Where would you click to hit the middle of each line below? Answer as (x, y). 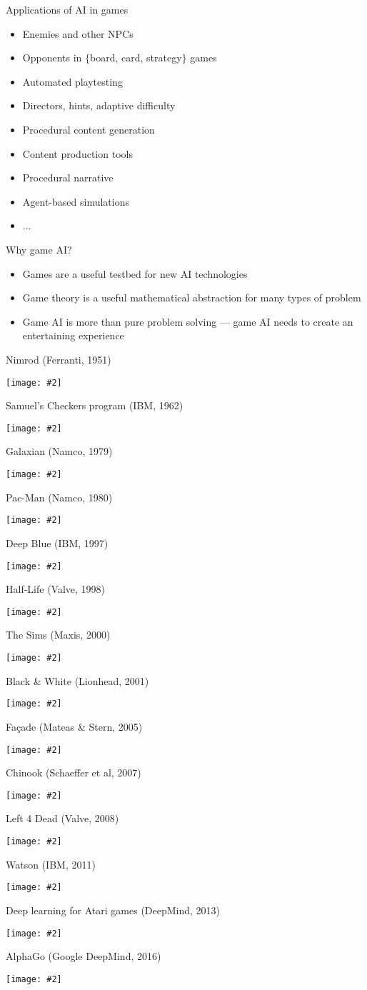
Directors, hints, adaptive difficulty (99, 105)
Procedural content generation (89, 129)
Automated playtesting (72, 81)
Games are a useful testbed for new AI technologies (135, 273)
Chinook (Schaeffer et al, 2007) (74, 772)
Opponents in (52, 57)
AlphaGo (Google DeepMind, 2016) (84, 956)
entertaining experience (73, 335)
